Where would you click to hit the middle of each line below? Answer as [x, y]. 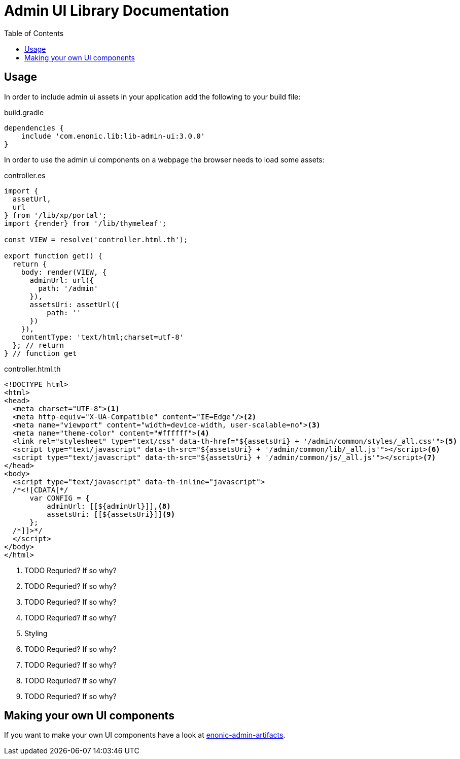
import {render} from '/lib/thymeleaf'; [85, 223]
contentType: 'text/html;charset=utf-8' [102, 337]
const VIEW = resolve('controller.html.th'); [96, 239]
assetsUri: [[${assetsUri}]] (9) [111, 514]
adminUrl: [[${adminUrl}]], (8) [109, 506]
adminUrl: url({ [62, 280]
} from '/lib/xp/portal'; [56, 215]
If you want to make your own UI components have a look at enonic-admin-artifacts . [145, 735]
